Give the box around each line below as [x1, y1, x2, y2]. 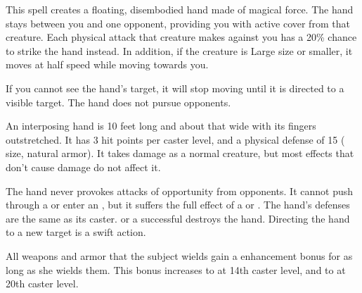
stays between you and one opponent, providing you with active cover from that [6, 15, 350, 30]
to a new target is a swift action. [6, 225, 146, 239]
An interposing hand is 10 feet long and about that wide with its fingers [6, 118, 316, 133]
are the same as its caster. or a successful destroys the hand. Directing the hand [6, 211, 350, 225]
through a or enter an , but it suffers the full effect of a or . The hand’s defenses [6, 197, 350, 212]
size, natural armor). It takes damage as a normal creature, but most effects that [6, 146, 354, 161]
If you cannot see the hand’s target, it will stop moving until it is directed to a [6, 80, 344, 95]
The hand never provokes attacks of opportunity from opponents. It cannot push [6, 183, 354, 198]
